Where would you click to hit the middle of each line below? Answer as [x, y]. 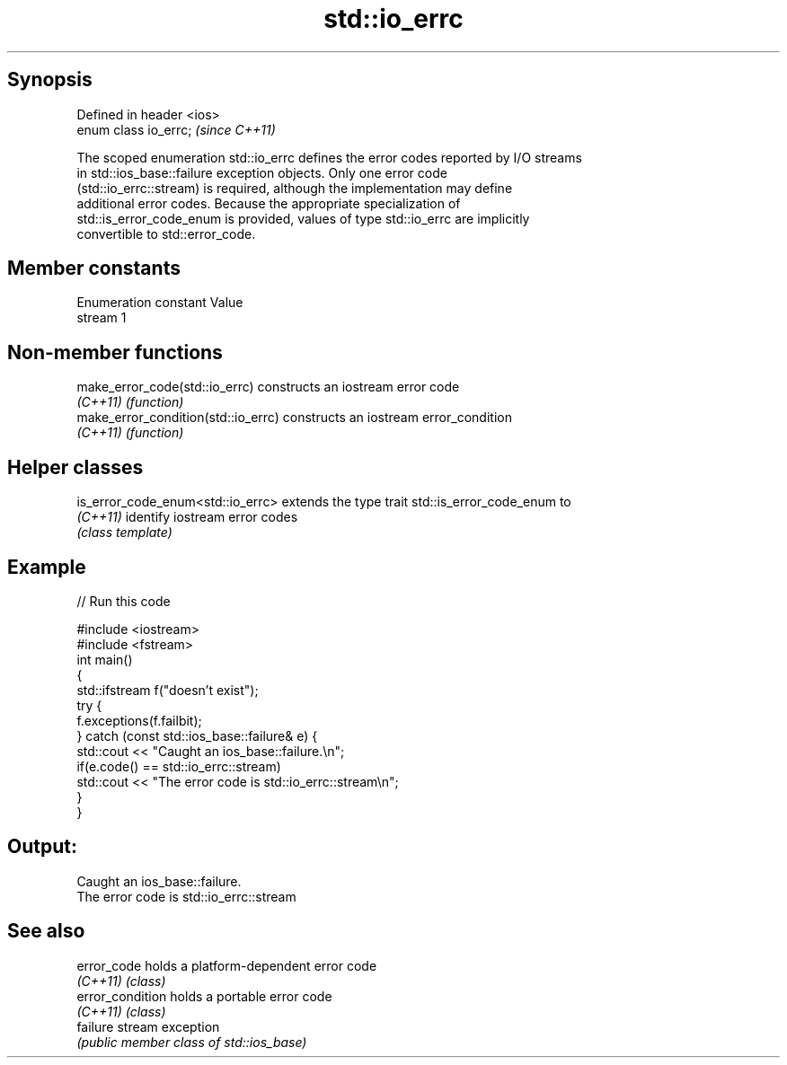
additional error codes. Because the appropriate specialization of [269, 203]
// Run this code [124, 601]
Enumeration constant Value [160, 303]
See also [46, 931]
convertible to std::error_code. [166, 233]
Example [47, 567]
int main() [105, 659]
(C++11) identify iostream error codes [187, 517]
